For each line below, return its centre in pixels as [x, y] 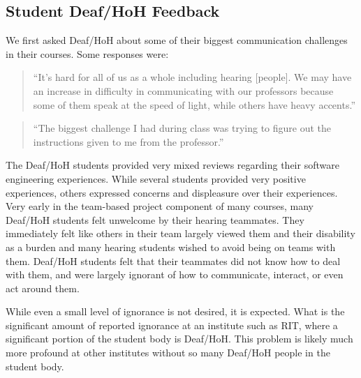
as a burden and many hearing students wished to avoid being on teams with [171, 247]
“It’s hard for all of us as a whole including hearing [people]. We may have [192, 77]
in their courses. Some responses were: [87, 53]
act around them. [43, 288]
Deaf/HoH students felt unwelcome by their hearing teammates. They [155, 219]
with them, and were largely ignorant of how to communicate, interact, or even [175, 274]
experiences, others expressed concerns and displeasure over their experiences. [172, 192]
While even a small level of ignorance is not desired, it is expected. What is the [175, 311]
